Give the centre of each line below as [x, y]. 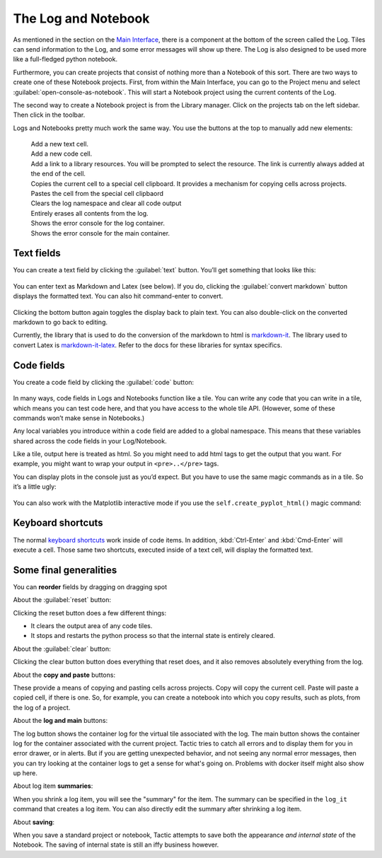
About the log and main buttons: [60, 721]
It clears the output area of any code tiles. [92, 626]
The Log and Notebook [81, 18]
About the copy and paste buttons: [64, 675]
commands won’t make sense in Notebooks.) [79, 418]
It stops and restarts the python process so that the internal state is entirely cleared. [153, 636]
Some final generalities [65, 570]
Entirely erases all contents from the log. [89, 213]
